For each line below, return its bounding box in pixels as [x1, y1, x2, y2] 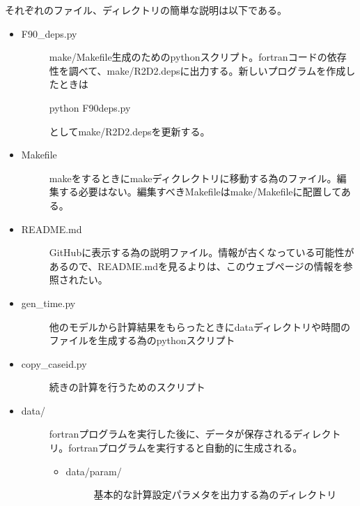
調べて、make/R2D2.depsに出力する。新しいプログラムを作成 [68, 63, 346, 77]
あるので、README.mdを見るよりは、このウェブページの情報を [49, 258, 343, 273]
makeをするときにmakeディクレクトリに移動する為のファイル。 [49, 170, 337, 185]
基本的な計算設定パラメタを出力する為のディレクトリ [93, 487, 337, 502]
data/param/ [65, 463, 122, 478]
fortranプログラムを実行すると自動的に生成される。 [68, 440, 303, 455]
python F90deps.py [49, 100, 131, 114]
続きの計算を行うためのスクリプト [49, 380, 205, 394]
